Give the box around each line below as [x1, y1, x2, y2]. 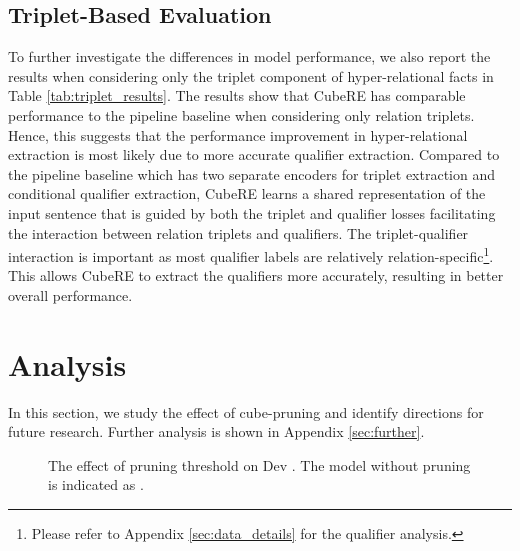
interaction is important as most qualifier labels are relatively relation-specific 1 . [8, 243, 494, 266]
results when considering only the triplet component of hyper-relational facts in [8, 65, 494, 86]
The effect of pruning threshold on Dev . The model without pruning [48, 454, 471, 475]
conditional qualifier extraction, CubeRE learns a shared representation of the [8, 183, 486, 204]
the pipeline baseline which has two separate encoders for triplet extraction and [8, 163, 496, 184]
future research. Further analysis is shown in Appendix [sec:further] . [8, 421, 425, 442]
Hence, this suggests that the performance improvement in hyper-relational [8, 124, 468, 145]
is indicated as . [48, 474, 144, 495]
